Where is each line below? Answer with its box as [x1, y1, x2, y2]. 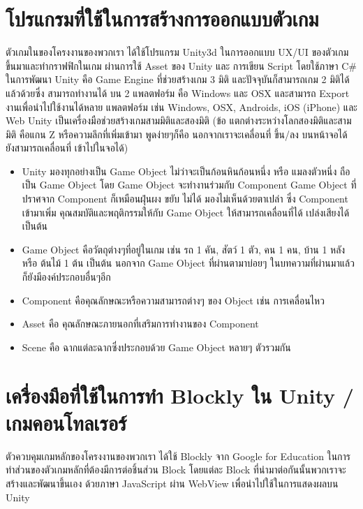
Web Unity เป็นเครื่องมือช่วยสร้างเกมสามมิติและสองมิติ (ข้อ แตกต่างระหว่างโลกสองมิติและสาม [6, 113, 352, 128]
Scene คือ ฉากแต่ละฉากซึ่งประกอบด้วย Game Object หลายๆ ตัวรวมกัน [22, 339, 291, 354]
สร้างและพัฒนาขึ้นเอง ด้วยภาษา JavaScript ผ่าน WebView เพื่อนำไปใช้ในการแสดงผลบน [6, 475, 339, 490]
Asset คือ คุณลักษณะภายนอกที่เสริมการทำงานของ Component [22, 316, 259, 331]
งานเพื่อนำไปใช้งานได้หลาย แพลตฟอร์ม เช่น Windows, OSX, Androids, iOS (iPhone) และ [6, 99, 357, 114]
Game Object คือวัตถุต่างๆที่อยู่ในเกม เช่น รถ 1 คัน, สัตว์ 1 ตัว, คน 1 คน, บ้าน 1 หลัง [22, 242, 346, 256]
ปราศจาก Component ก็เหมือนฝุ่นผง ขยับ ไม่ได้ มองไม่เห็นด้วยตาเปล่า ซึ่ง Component [22, 191, 348, 206]
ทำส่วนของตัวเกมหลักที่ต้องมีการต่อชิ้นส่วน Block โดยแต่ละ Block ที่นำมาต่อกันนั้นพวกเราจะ [6, 462, 346, 477]
